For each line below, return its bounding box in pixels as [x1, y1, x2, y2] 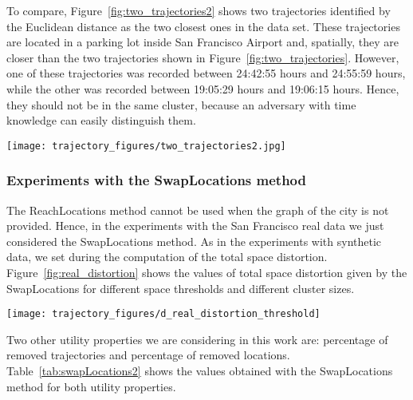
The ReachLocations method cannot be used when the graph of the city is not [6, 201, 389, 218]
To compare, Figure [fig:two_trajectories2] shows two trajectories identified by [6, 2, 391, 18]
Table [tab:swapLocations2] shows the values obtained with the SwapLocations [6, 362, 393, 379]
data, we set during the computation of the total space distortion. [6, 248, 328, 265]
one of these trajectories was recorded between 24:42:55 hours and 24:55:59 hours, [6, 65, 406, 81]
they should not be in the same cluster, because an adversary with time [6, 96, 356, 113]
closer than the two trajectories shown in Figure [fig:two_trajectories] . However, [6, 49, 399, 65]
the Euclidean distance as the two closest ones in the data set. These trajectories [6, 18, 400, 34]
